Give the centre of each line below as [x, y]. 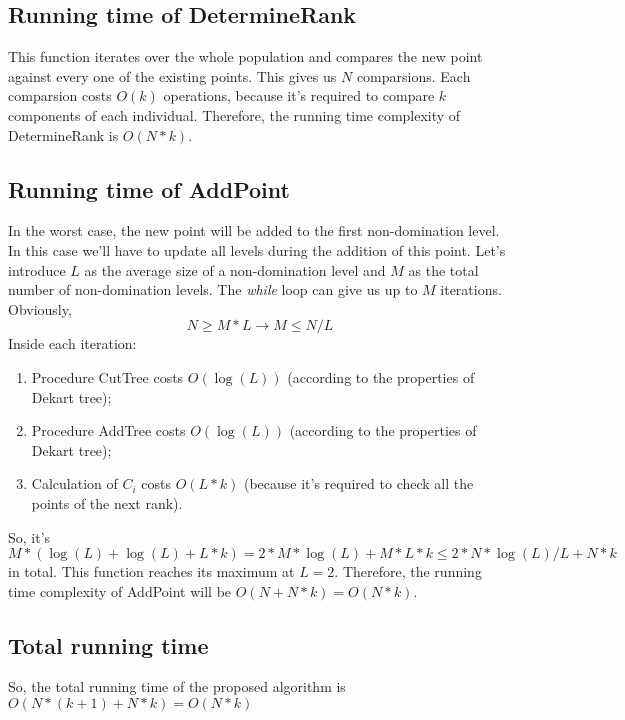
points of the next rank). [107, 502]
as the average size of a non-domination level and [235, 269]
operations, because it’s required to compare [299, 95]
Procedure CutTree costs [107, 376]
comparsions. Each [413, 75]
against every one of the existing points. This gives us [172, 75]
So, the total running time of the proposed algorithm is [177, 686]
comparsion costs [60, 95]
